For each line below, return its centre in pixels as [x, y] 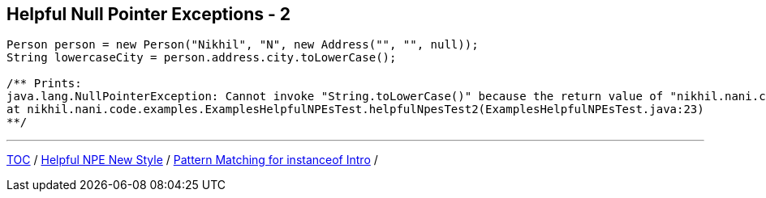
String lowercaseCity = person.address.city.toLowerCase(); [202, 58]
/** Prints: [44, 84]
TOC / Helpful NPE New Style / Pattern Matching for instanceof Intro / [192, 160]
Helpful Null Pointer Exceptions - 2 [148, 14]
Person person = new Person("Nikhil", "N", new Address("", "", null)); [243, 45]
